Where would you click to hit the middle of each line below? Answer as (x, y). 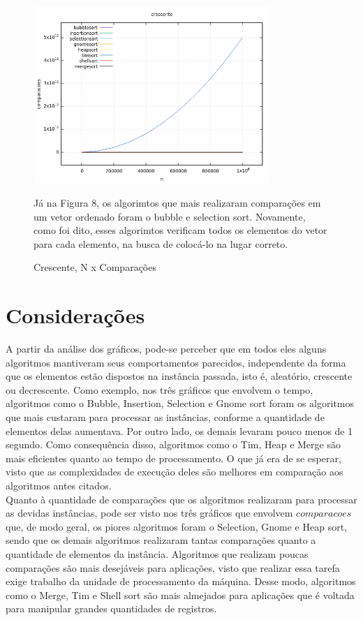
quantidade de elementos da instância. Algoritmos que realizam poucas (157, 553)
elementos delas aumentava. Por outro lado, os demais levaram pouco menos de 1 (179, 430)
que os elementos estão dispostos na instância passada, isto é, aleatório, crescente (179, 376)
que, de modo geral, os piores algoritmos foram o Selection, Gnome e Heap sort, (177, 526)
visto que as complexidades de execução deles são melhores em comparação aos (175, 472)
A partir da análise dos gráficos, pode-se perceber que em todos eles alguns (166, 349)
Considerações (75, 315)
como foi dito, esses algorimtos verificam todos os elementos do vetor (180, 230)
